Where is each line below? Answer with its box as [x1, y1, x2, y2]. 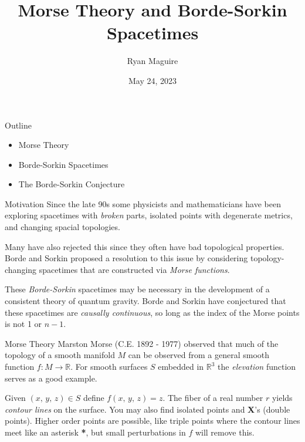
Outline [5, 119, 32, 131]
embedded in [158, 360, 204, 372]
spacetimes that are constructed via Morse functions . [39, 263, 230, 275]
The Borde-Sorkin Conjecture [18, 178, 125, 190]
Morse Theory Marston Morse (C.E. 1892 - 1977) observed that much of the [5, 337, 279, 349]
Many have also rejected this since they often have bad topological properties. [5, 240, 284, 252]
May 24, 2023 [128, 74, 177, 86]
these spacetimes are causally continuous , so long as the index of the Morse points [5, 306, 300, 318]
